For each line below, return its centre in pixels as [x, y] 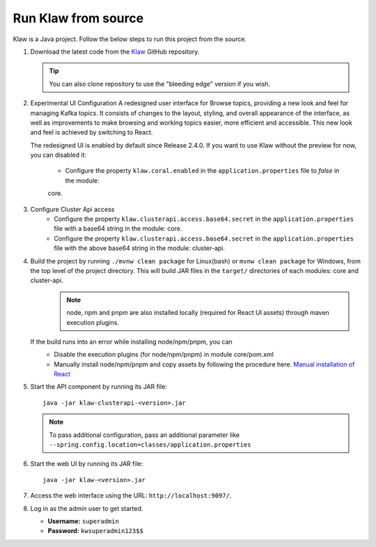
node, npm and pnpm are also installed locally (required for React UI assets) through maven [198, 313]
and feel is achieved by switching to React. [92, 132]
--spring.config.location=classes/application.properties [150, 445]
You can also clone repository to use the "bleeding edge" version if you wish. [160, 84]
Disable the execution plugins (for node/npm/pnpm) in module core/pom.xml [164, 355]
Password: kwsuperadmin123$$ [96, 531]
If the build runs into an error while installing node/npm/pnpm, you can [131, 341]
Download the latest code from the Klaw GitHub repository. [115, 52]
